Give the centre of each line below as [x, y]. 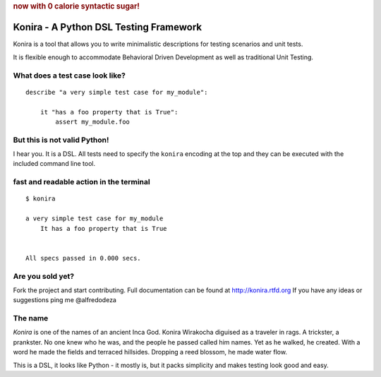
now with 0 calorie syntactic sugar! [77, 6]
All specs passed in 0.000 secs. [83, 258]
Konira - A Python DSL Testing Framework [108, 27]
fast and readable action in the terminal [82, 182]
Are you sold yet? [43, 276]
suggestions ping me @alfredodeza [65, 300]
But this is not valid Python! [61, 140]
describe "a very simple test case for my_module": [117, 92]
